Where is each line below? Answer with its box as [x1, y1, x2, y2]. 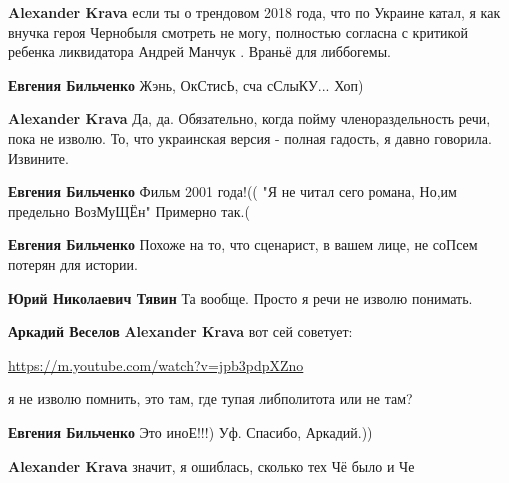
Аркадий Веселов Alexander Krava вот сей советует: [8, 321, 353, 342]
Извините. [8, 147, 69, 168]
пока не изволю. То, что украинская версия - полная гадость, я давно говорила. [8, 127, 492, 148]
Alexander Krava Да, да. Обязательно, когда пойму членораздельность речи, [8, 108, 491, 129]
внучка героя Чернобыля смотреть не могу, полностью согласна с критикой [8, 21, 469, 42]
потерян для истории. [8, 253, 138, 274]
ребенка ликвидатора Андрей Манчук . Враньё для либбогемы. [8, 41, 391, 62]
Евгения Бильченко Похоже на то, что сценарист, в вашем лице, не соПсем [8, 234, 478, 255]
